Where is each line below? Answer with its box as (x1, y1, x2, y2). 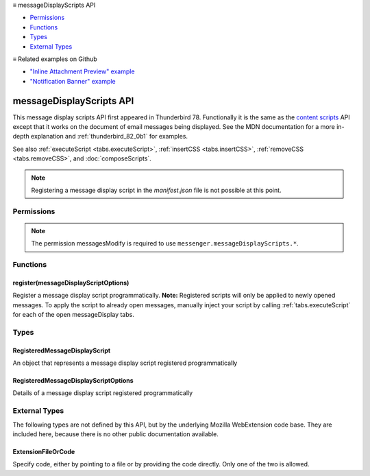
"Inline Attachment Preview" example (29, 67, 135, 75)
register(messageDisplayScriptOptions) (12, 278, 129, 287)
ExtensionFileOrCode (12, 447, 75, 455)
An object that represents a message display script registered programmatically (12, 359, 238, 367)
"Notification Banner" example (29, 77, 116, 85)
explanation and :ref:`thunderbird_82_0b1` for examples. (31, 132, 188, 141)
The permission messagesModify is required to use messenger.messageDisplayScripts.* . (31, 239, 299, 248)
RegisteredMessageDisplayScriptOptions (12, 377, 134, 385)
